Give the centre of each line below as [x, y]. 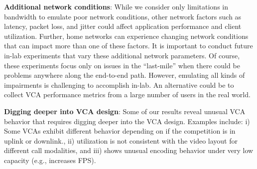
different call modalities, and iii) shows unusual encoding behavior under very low [129, 150]
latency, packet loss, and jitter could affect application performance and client [123, 26]
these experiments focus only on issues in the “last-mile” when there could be [122, 65]
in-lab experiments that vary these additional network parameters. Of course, [122, 55]
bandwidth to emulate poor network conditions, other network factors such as [123, 16]
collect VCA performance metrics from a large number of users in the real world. [127, 94]
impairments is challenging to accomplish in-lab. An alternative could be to [119, 84]
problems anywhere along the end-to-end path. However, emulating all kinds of [125, 75]
